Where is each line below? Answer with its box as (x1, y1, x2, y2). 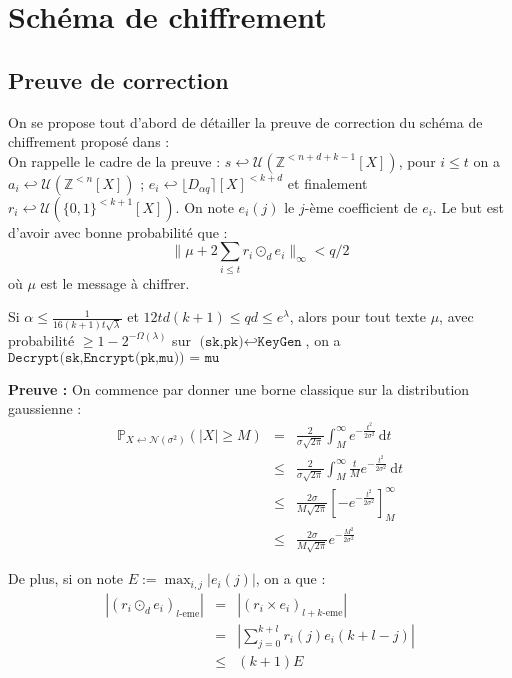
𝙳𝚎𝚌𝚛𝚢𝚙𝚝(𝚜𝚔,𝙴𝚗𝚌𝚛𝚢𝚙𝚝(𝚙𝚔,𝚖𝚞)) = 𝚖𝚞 (8, 350, 220, 365)
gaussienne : (8, 398, 82, 419)
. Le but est (432, 196, 504, 217)
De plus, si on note (8, 568, 124, 589)
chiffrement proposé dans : (8, 131, 170, 152)
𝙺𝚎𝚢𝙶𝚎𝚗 (257, 334, 302, 349)
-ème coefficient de (304, 196, 418, 217)
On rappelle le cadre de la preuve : (8, 150, 221, 171)
